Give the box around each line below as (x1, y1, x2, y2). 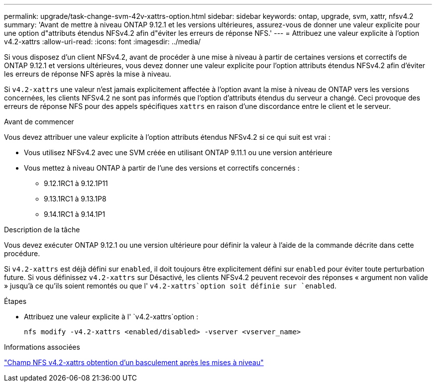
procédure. (4, 249, 40, 258)
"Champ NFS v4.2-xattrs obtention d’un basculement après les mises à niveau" (4, 358, 264, 367)
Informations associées (4, 343, 80, 351)
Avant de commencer (4, 117, 74, 126)
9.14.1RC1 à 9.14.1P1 (44, 210, 106, 218)
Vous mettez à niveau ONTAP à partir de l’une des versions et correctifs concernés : (24, 164, 300, 172)
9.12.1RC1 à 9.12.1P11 (44, 179, 108, 188)
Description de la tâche (4, 225, 80, 234)
